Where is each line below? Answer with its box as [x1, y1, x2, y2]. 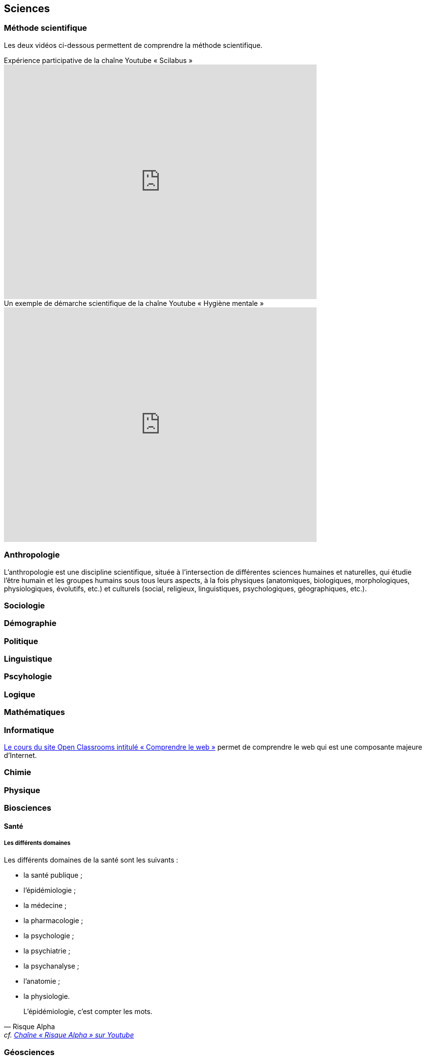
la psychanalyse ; [23, 962, 80, 971]
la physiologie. [23, 992, 70, 1001]
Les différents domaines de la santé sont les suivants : [4, 856, 178, 864]
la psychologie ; [23, 931, 74, 940]
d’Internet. [4, 751, 37, 759]
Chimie [4, 767, 31, 778]
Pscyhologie [4, 671, 52, 682]
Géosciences [4, 1047, 55, 1057]
